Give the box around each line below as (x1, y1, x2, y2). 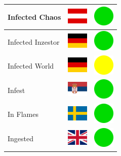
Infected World (8, 60, 54, 71)
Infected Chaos (8, 11, 61, 22)
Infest (8, 84, 25, 95)
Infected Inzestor (8, 36, 60, 47)
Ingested (8, 133, 34, 144)
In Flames (8, 109, 38, 119)
